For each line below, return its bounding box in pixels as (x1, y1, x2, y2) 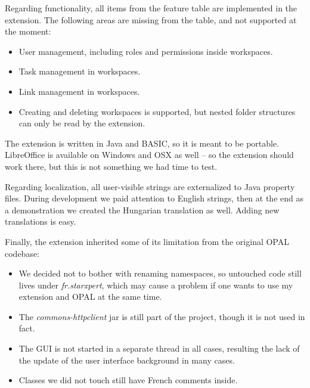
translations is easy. (5, 215, 76, 228)
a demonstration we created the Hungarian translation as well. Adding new (5, 203, 280, 216)
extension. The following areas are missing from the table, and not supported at (5, 13, 297, 26)
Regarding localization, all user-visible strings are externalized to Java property (5, 180, 295, 193)
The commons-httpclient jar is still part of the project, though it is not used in (18, 310, 305, 322)
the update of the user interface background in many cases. (18, 353, 235, 366)
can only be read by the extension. (18, 117, 145, 129)
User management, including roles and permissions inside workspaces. (18, 45, 273, 57)
